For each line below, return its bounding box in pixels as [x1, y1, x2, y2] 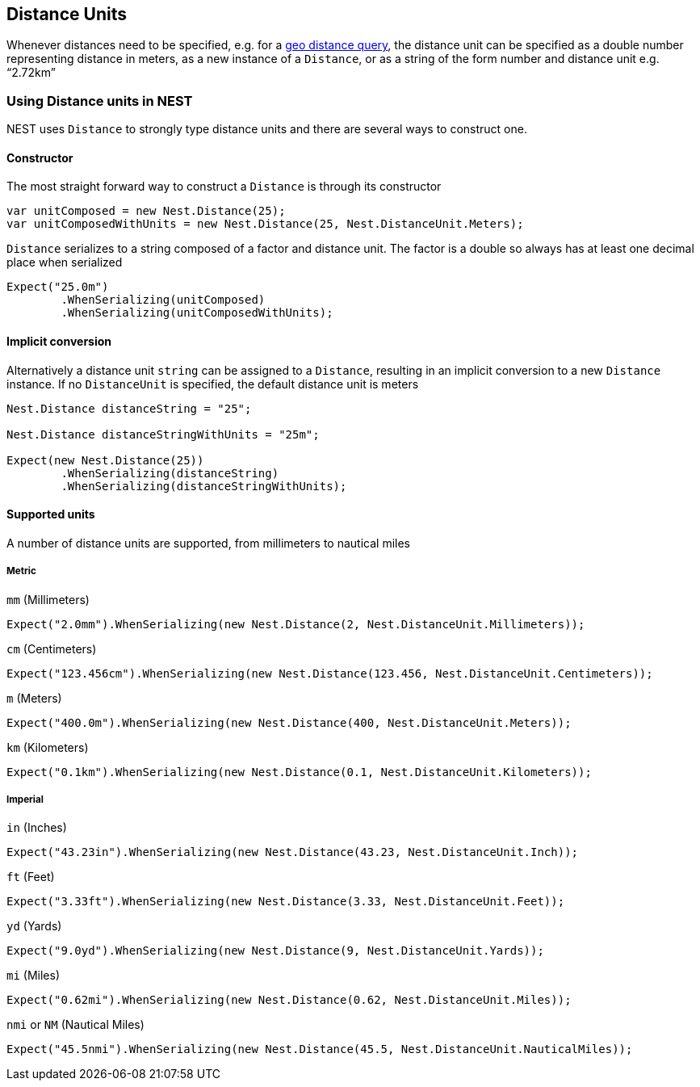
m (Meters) [6, 690, 62, 705]
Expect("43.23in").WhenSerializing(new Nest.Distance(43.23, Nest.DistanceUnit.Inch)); [6, 846, 579, 859]
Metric [6, 565, 36, 577]
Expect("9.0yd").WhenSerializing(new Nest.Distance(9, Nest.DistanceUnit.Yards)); [6, 944, 544, 958]
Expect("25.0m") [6, 280, 109, 294]
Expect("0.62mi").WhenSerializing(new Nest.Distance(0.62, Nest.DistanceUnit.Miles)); [6, 993, 572, 1007]
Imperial [6, 794, 44, 805]
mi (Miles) [6, 968, 60, 983]
